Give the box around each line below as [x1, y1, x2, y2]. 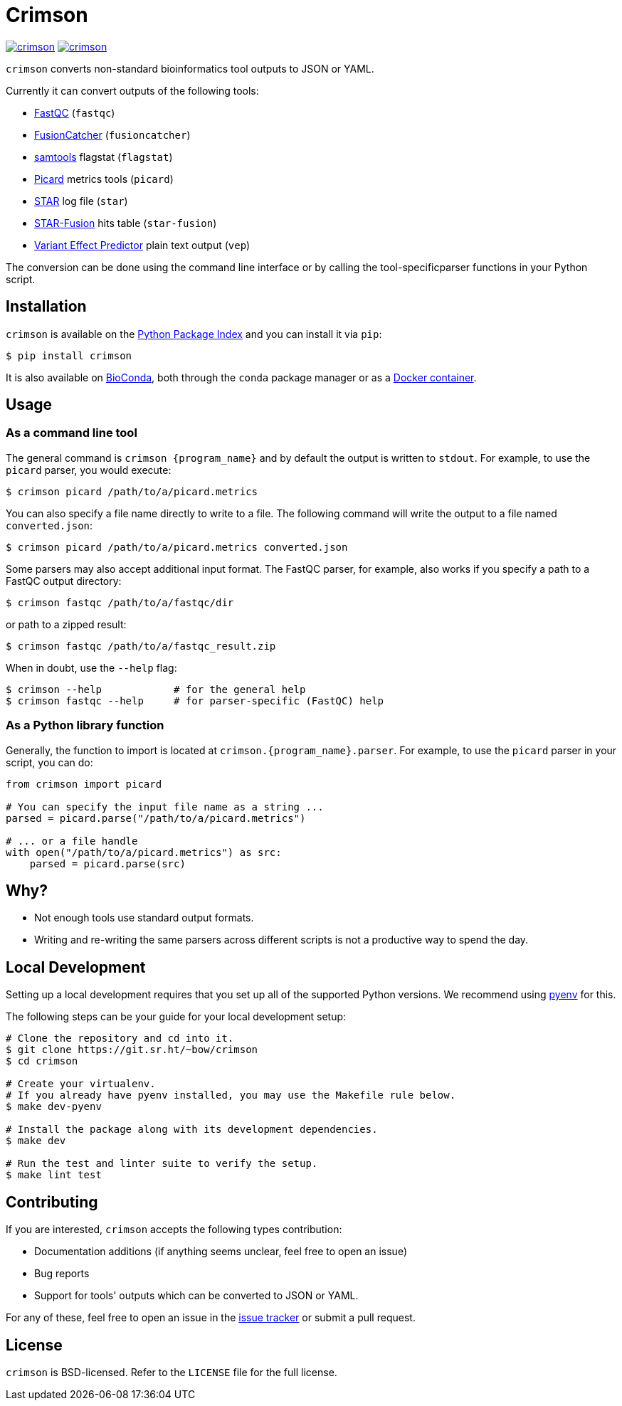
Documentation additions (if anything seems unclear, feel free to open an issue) [34, 1245, 407, 1258]
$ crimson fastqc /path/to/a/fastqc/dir [6, 596, 234, 608]
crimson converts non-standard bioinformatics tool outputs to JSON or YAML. [6, 62, 374, 75]
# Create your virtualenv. [6, 1078, 156, 1090]
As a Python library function [6, 718, 164, 733]
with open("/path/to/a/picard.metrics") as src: [6, 846, 282, 858]
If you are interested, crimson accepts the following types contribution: [6, 1223, 342, 1236]
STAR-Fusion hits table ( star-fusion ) [34, 216, 217, 229]
